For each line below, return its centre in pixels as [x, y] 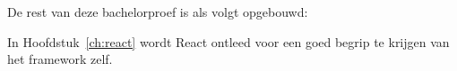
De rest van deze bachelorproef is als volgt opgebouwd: [158, 12]
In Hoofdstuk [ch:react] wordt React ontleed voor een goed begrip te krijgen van [228, 41]
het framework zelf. [60, 59]
